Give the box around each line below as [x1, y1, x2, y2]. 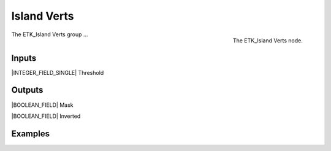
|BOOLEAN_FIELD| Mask [11, 101, 74, 109]
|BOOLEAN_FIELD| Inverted [11, 112, 81, 120]
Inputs [11, 53, 37, 63]
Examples [11, 128, 50, 139]
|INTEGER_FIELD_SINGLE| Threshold [11, 69, 104, 76]
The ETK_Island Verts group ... [11, 31, 88, 38]
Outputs [11, 85, 44, 95]
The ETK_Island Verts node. [232, 37, 303, 44]
